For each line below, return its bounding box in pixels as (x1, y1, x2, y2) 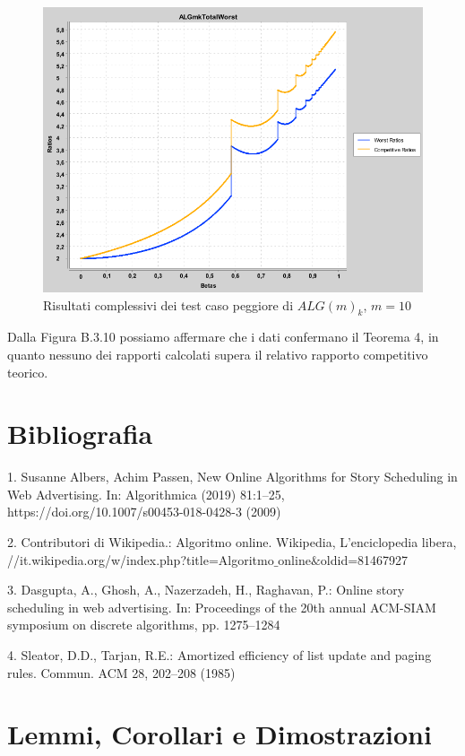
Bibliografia (7, 415, 153, 452)
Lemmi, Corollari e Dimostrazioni (7, 716, 432, 752)
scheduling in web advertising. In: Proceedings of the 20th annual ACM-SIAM (7, 597, 436, 616)
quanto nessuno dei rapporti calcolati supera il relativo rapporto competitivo (7, 344, 428, 363)
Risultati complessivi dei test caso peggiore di (43, 295, 294, 314)
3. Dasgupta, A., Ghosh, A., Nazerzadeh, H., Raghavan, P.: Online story (7, 580, 405, 599)
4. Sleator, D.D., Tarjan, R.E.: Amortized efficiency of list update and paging (7, 646, 432, 665)
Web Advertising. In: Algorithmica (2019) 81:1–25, (7, 484, 285, 503)
